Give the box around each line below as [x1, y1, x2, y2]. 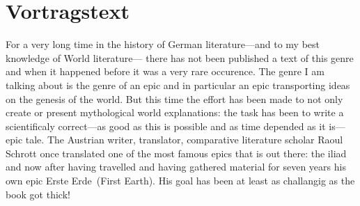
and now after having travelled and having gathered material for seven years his [6, 159, 346, 174]
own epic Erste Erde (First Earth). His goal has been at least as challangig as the [6, 173, 355, 188]
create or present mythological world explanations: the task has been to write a [6, 105, 344, 120]
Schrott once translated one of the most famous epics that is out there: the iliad [6, 145, 347, 160]
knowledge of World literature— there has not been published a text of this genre [6, 50, 354, 65]
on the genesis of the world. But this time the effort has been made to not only [6, 91, 343, 106]
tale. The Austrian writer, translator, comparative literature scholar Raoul [25, 132, 343, 147]
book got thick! [6, 187, 70, 201]
